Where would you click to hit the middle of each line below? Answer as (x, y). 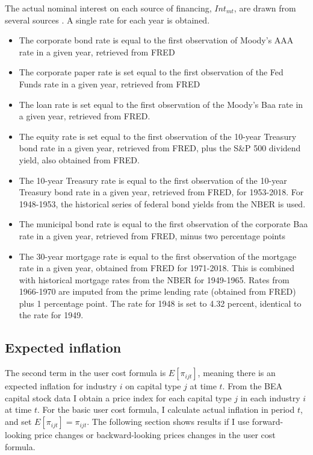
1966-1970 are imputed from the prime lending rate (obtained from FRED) (157, 291)
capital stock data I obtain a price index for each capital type (118, 397)
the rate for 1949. (51, 315)
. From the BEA (252, 386)
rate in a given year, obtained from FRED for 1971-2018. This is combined (157, 268)
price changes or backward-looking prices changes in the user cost (155, 435)
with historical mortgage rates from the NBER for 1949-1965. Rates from (154, 279)
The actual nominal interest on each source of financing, (108, 8)
